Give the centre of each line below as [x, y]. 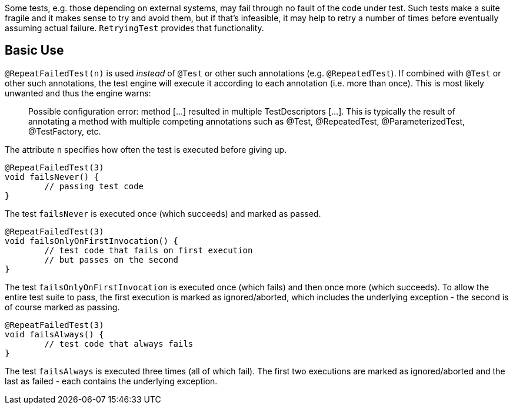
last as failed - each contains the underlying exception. [111, 381]
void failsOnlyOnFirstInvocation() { [92, 241]
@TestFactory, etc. [65, 131]
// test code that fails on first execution [149, 250]
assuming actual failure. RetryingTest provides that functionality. [134, 28]
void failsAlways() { [54, 334]
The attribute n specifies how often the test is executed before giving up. [146, 149]
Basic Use [34, 51]
